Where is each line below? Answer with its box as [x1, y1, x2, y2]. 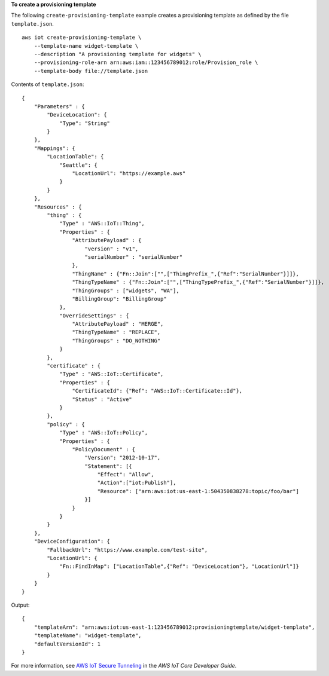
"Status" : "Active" [72, 396, 133, 403]
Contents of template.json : [11, 81, 84, 88]
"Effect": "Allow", [97, 471, 155, 478]
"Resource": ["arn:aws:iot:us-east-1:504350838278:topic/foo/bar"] [97, 488, 299, 494]
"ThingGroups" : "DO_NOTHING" [72, 337, 161, 344]
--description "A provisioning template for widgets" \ [33, 51, 202, 57]
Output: [11, 601, 30, 608]
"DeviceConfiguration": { [33, 538, 111, 545]
